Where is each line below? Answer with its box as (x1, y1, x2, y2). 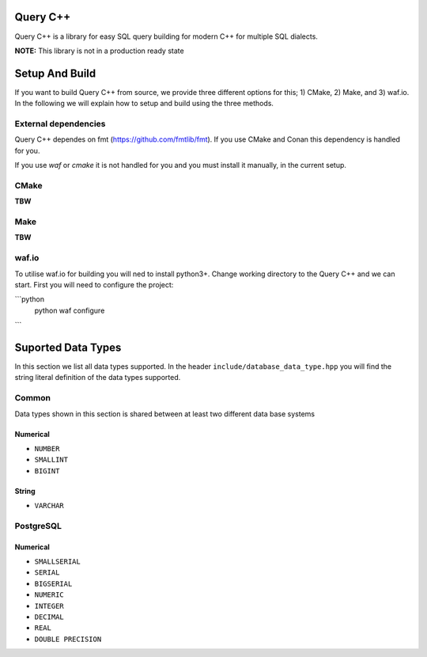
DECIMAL (34, 613, 65, 621)
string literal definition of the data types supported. (14, 373, 181, 382)
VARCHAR (34, 501, 65, 511)
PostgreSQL (14, 520, 62, 531)
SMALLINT (34, 455, 69, 465)
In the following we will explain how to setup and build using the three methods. (14, 99, 274, 108)
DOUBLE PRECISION (34, 634, 102, 644)
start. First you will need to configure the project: (14, 279, 174, 289)
